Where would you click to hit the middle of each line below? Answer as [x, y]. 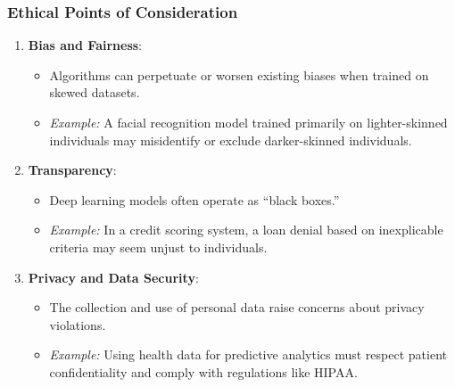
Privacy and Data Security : [113, 277]
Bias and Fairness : [85, 45]
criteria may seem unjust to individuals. [158, 247]
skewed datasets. [95, 92]
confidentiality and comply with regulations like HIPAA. [203, 371]
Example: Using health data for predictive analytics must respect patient [248, 354]
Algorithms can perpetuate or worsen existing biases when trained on [239, 74]
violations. [78, 324]
